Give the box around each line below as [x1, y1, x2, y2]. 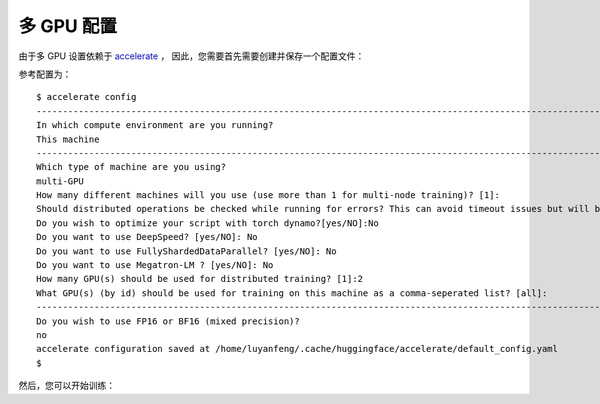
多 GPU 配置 [18, 15, 117, 37]
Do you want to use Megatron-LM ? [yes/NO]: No [36, 260, 274, 271]
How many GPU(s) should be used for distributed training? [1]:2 [36, 273, 364, 285]
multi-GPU [36, 175, 84, 187]
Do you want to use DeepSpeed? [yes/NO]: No [36, 231, 259, 243]
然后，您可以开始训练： [18, 380, 115, 392]
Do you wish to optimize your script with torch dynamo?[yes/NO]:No [36, 217, 379, 229]
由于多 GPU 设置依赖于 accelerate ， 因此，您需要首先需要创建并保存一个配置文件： [18, 50, 365, 62]
